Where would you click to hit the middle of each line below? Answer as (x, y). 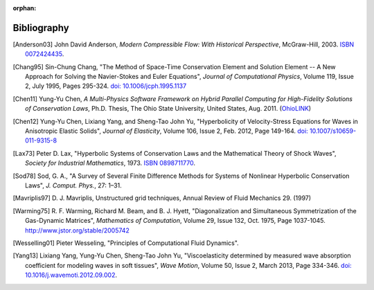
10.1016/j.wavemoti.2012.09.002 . (71, 275)
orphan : (25, 8)
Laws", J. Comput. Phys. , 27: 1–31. (74, 185)
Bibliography (41, 28)
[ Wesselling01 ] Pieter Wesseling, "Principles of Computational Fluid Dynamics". (126, 243)
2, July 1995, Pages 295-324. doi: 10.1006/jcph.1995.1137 (106, 86)
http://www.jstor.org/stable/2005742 (77, 230)
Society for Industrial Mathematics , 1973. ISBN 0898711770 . (110, 163)
